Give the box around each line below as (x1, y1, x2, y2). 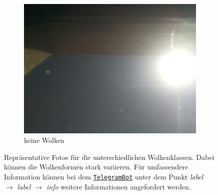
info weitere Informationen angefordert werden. (46, 181, 191, 191)
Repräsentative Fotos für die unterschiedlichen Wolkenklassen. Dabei (4, 151, 214, 162)
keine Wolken (24, 135, 64, 145)
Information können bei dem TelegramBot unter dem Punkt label (4, 171, 203, 182)
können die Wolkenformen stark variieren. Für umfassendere (4, 161, 188, 172)
